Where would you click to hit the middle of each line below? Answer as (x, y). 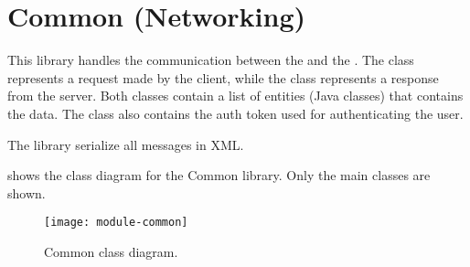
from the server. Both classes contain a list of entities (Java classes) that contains (235, 96)
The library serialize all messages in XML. (126, 144)
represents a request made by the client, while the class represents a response (223, 77)
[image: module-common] (116, 223)
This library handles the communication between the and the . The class (211, 60)
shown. (27, 192)
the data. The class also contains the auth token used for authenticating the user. (235, 113)
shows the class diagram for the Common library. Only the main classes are (219, 175)
